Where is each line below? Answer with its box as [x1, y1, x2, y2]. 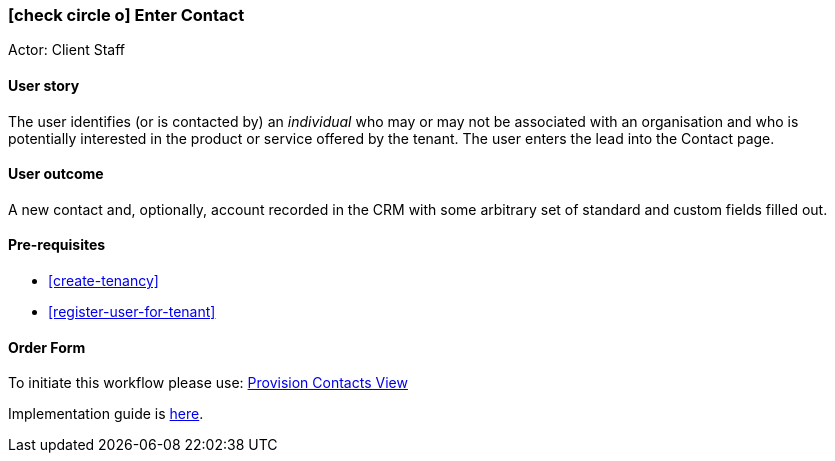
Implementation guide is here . [8, 405, 204, 423]
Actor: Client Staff [8, 41, 126, 59]
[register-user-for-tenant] [48, 303, 216, 321]
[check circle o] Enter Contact [8, 5, 245, 25]
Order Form [8, 338, 86, 356]
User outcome [8, 165, 104, 183]
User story [8, 76, 80, 94]
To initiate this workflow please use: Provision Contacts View [8, 374, 408, 392]
